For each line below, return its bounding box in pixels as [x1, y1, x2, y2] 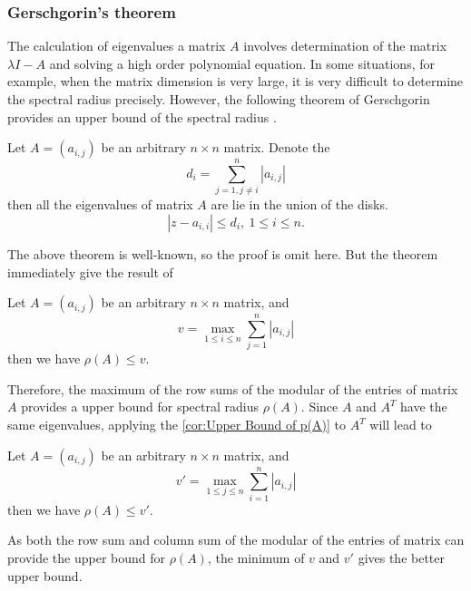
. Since [300, 397, 339, 416]
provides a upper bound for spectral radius [21, 397, 259, 416]
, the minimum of [207, 547, 305, 567]
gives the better [358, 547, 446, 567]
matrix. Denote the [223, 138, 330, 157]
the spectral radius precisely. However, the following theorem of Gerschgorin [7, 90, 430, 108]
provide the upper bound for [7, 547, 166, 567]
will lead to [369, 415, 432, 433]
